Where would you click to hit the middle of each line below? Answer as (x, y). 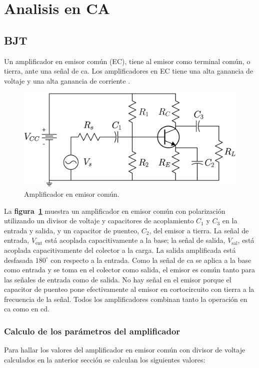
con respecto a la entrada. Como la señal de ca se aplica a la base (151, 260)
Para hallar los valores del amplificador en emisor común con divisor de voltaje (125, 350)
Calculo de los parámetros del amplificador (92, 331)
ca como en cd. (27, 309)
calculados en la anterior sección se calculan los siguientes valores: (105, 359)
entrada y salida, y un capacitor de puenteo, (72, 230)
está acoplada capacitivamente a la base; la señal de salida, (135, 240)
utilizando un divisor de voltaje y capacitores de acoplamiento (99, 221)
